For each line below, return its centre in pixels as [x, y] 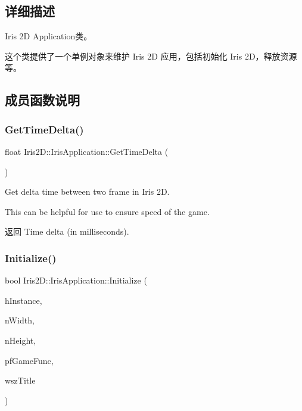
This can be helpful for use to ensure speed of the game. [107, 211]
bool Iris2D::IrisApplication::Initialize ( [76, 280]
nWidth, [20, 320]
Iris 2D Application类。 [49, 36]
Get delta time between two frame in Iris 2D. [87, 192]
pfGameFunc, [29, 360]
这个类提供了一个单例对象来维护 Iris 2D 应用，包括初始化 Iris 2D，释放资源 [151, 56]
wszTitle [20, 380]
